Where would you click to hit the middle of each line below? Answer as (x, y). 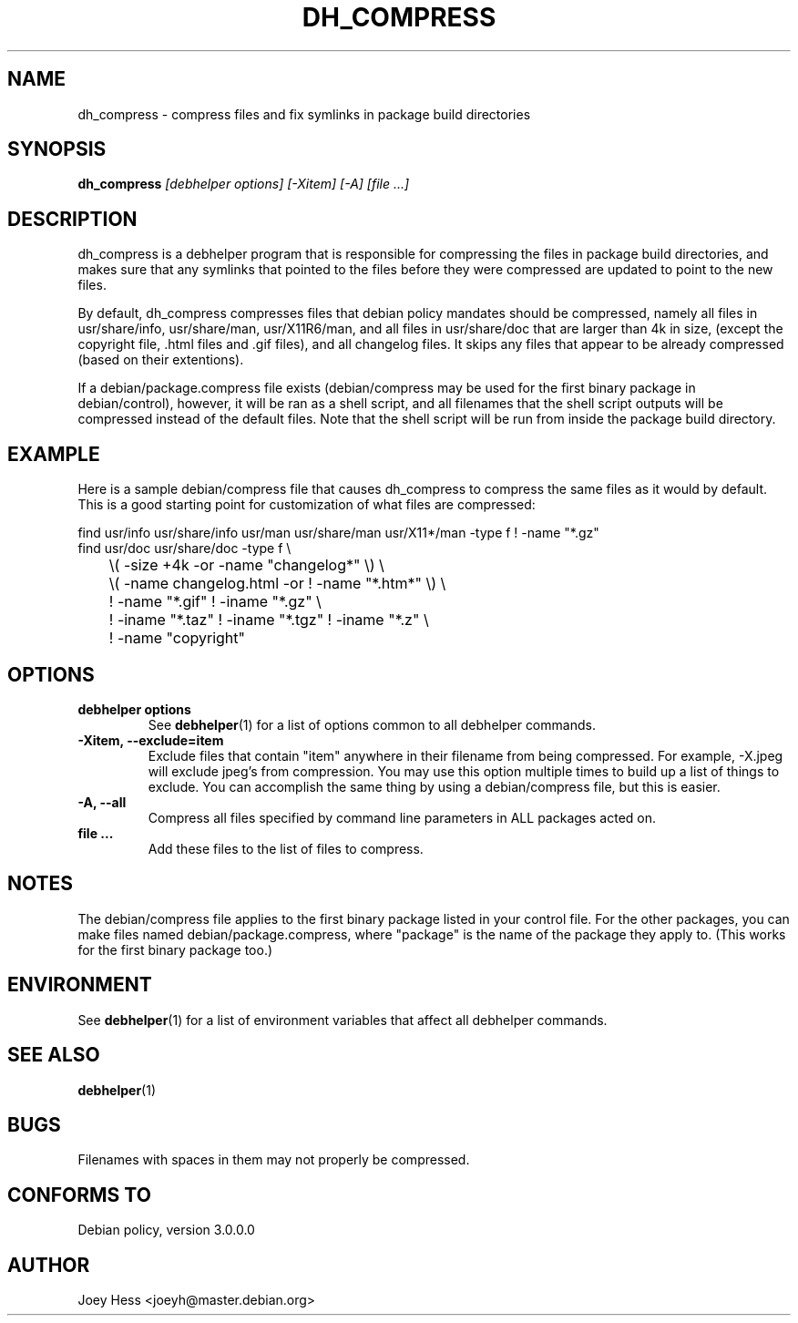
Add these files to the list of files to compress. (286, 848)
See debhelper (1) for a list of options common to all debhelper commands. (372, 724)
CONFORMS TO (79, 1195)
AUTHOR (49, 1265)
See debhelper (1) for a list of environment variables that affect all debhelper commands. (343, 1020)
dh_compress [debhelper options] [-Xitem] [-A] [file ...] (244, 184)
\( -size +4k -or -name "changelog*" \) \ (246, 565)
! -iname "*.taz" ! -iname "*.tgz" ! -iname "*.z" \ (269, 620)
